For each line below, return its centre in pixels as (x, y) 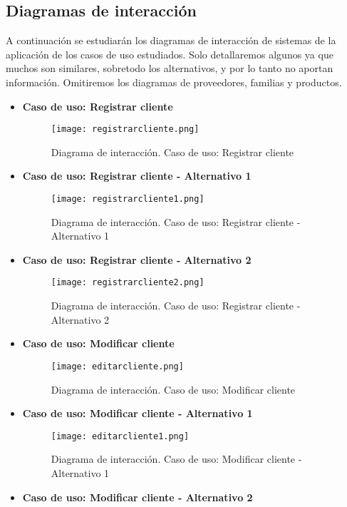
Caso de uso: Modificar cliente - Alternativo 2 (138, 497)
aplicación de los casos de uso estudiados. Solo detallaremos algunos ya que (170, 54)
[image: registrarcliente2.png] (128, 283)
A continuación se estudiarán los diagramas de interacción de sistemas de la (171, 40)
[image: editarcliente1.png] (120, 436)
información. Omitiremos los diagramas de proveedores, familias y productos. (174, 82)
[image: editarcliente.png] (117, 366)
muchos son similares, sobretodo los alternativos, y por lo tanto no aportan (170, 68)
